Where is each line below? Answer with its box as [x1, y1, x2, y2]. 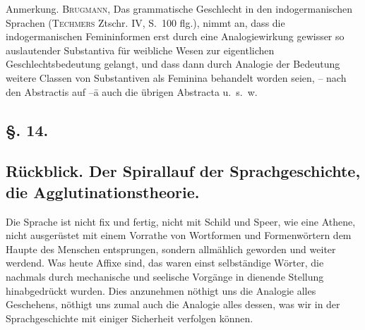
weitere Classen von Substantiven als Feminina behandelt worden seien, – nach [6, 70, 347, 85]
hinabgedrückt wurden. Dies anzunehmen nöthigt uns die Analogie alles [6, 283, 316, 298]
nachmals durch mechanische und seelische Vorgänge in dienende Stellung [6, 269, 324, 283]
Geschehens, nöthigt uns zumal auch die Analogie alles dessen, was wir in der [6, 297, 340, 312]
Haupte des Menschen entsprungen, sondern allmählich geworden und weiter [6, 241, 336, 256]
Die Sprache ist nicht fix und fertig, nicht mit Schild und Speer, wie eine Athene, [6, 214, 356, 228]
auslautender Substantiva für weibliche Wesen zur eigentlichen [6, 42, 275, 57]
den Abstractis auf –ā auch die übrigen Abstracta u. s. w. [6, 84, 258, 99]
